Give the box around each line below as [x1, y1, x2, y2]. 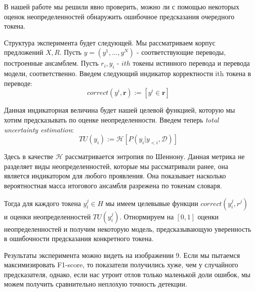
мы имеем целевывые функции [105, 198, 199, 208]
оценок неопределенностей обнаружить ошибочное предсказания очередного [4, 11, 235, 21]
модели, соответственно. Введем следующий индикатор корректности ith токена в [4, 68, 251, 79]
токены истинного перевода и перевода [132, 58, 250, 68]
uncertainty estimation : [4, 124, 74, 134]
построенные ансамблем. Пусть [4, 58, 99, 68]
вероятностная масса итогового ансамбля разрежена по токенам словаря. [4, 180, 222, 190]
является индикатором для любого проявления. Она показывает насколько [4, 170, 226, 181]
